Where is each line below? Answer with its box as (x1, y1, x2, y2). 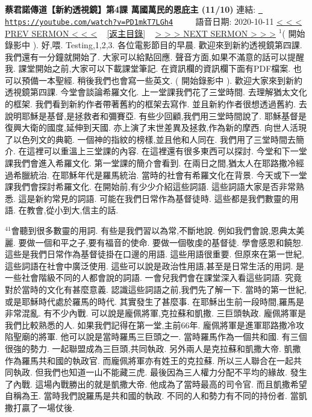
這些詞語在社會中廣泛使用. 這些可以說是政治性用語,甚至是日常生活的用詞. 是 (5, 259, 304, 272)
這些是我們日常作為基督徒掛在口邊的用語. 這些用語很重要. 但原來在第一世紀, (5, 248, 304, 260)
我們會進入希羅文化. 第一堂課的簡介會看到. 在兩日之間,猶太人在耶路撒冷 (13, 157, 296, 169)
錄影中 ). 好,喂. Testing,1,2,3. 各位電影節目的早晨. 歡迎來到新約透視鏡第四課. (5, 39, 302, 51)
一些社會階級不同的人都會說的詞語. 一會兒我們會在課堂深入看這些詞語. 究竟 (5, 271, 302, 284)
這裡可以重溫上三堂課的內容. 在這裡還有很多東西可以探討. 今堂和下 (27, 145, 290, 157)
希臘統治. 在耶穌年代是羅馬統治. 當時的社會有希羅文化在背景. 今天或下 (13, 168, 290, 181)
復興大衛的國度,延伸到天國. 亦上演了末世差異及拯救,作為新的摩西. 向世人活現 (5, 121, 307, 134)
